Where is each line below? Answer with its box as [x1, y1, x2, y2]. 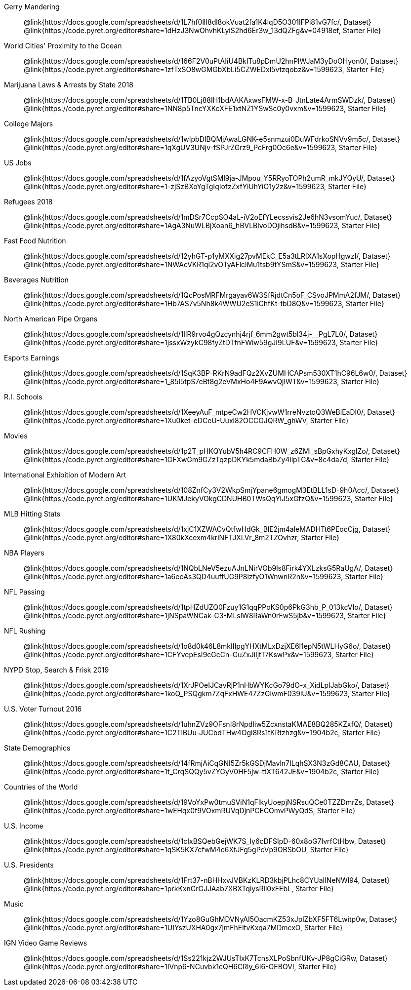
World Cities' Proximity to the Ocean [4, 41, 122, 50]
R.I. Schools [4, 393, 42, 401]
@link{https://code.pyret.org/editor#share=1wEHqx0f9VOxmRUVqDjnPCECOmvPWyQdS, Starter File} [24, 806, 356, 815]
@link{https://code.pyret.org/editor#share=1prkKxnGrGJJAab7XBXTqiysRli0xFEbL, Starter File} [24, 884, 334, 893]
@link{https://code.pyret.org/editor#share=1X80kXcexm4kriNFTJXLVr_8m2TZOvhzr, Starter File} [24, 533, 340, 542]
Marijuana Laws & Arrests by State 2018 [4, 80, 133, 89]
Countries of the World [4, 783, 78, 791]
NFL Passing [4, 588, 45, 596]
